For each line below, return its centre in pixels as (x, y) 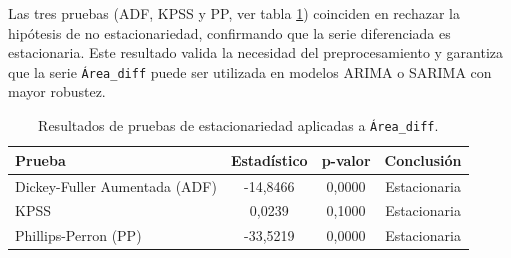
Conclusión (423, 159)
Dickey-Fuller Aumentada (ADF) (116, 185)
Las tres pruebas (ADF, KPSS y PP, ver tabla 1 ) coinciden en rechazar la (234, 13)
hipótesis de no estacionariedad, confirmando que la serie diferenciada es (229, 32)
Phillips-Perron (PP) (78, 235)
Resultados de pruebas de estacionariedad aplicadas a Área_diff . (238, 125)
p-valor (346, 159)
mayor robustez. (57, 91)
